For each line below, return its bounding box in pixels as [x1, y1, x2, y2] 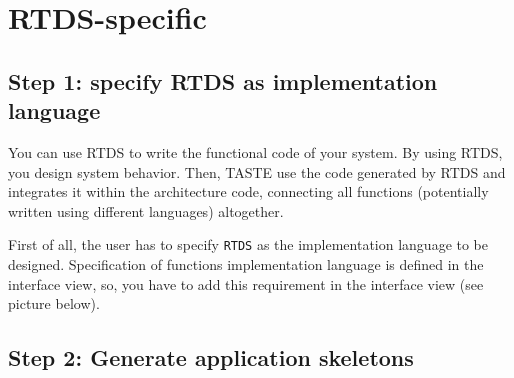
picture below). [8, 293, 100, 314]
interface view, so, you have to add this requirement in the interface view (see [8, 273, 484, 294]
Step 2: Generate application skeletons [8, 342, 414, 373]
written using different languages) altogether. [8, 200, 284, 221]
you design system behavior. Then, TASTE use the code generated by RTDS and [8, 161, 506, 182]
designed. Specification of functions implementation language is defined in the [8, 254, 484, 274]
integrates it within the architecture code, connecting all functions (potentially [8, 181, 489, 202]
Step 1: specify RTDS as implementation [8, 65, 438, 96]
